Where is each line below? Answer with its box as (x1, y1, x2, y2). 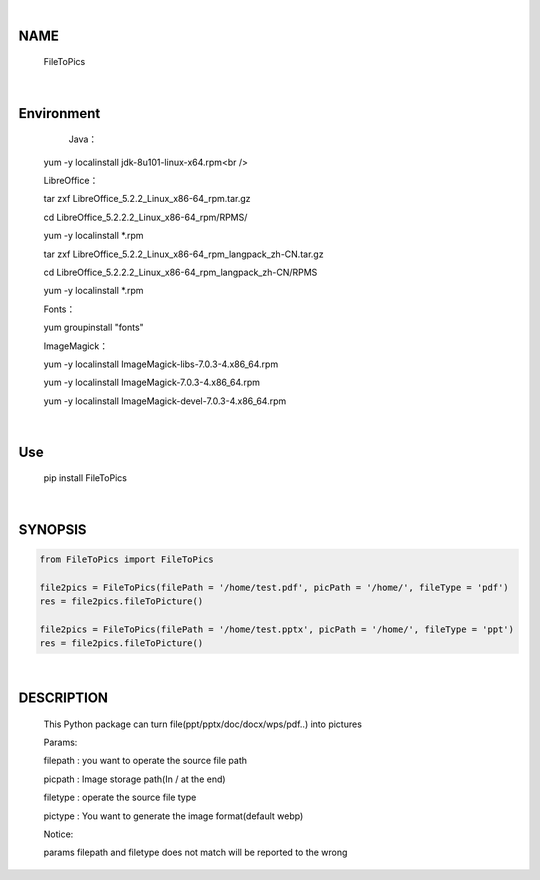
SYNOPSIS (18, 521, 87, 538)
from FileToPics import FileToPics (39, 553, 214, 565)
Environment (18, 105, 101, 122)
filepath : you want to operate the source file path (43, 755, 248, 767)
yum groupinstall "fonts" (43, 321, 144, 334)
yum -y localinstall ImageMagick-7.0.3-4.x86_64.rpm (43, 376, 260, 389)
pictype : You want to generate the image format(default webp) (43, 810, 304, 822)
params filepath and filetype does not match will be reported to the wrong (43, 846, 348, 859)
